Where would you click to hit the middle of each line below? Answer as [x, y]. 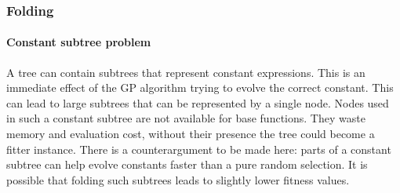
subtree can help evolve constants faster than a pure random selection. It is [187, 164]
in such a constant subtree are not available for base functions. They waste [186, 118]
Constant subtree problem [79, 42]
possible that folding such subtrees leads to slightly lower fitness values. [178, 179]
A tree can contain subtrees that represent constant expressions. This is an [186, 72]
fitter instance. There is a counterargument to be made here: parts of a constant [199, 149]
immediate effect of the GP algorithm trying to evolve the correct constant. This [200, 87]
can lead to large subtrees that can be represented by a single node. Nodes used [198, 102]
